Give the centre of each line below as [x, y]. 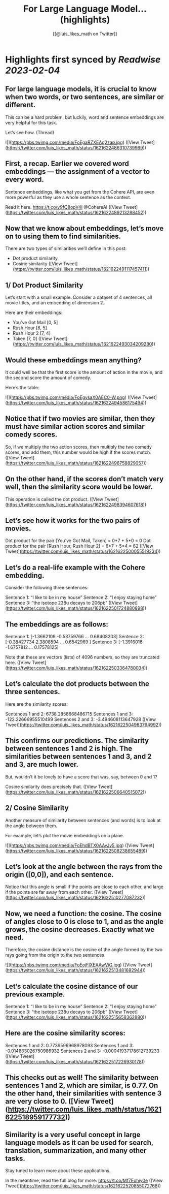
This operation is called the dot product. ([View [54, 499]
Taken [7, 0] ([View [32, 339]
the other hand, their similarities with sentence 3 [83, 1094]
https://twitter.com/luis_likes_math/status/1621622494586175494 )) [77, 403]
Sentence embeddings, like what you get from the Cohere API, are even [80, 192]
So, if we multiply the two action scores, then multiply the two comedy [78, 447]
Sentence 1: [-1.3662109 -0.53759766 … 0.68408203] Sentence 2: [75, 637]
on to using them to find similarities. [63, 236]
